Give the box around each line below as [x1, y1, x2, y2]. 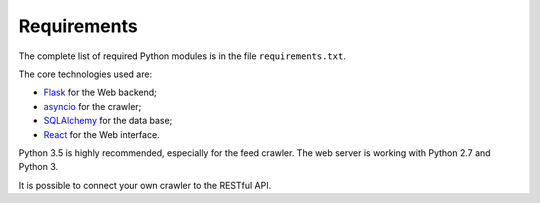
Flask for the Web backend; [43, 86, 157, 99]
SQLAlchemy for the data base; [43, 115, 173, 127]
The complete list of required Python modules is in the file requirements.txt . [18, 50, 347, 62]
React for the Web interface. [43, 128, 160, 140]
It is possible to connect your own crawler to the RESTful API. [18, 179, 272, 191]
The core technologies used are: [18, 68, 153, 80]
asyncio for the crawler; [43, 100, 142, 112]
